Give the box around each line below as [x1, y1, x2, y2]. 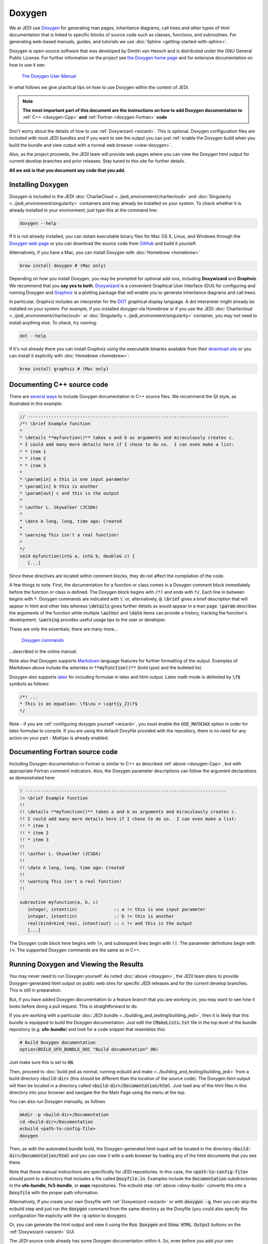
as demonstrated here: [9, 775, 56, 781]
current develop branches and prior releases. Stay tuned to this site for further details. [9, 158, 186, 164]
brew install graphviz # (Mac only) [19, 366, 109, 372]
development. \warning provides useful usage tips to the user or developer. [9, 617, 166, 623]
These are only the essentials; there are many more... [9, 626, 119, 632]
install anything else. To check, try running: [9, 319, 98, 325]
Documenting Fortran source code [9, 748, 118, 756]
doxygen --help [19, 220, 57, 226]
